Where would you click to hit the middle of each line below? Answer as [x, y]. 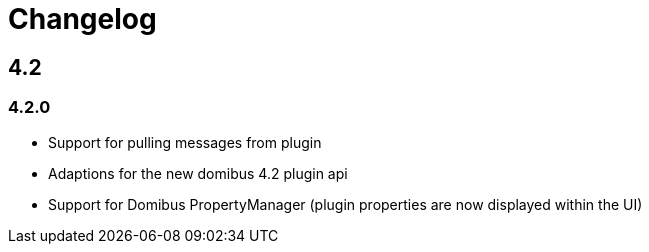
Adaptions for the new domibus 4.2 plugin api [198, 173]
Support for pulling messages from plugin [185, 142]
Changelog [82, 19]
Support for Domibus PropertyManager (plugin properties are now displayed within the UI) [345, 204]
